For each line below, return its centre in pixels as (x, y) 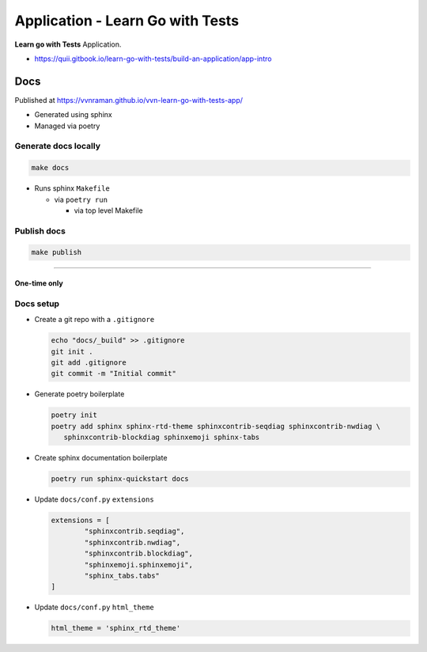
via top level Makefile (108, 210)
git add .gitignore (89, 362)
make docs (50, 168)
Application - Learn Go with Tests (127, 21)
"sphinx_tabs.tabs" (122, 576)
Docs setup (37, 303)
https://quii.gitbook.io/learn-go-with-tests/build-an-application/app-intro (153, 59)
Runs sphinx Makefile (72, 188)
